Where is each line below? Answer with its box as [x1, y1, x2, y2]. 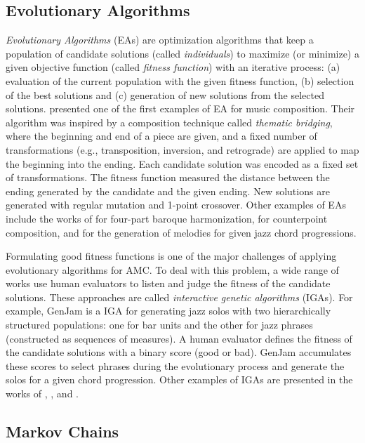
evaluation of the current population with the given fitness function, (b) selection [6, 73, 354, 88]
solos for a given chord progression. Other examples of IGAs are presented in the [6, 372, 353, 387]
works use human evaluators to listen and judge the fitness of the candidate [6, 276, 331, 291]
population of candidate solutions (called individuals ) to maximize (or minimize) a [6, 46, 359, 60]
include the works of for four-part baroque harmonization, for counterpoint [6, 211, 328, 225]
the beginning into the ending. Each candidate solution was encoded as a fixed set [6, 156, 359, 171]
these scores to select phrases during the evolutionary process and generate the [6, 358, 345, 373]
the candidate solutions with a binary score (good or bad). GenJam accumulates [6, 345, 352, 359]
